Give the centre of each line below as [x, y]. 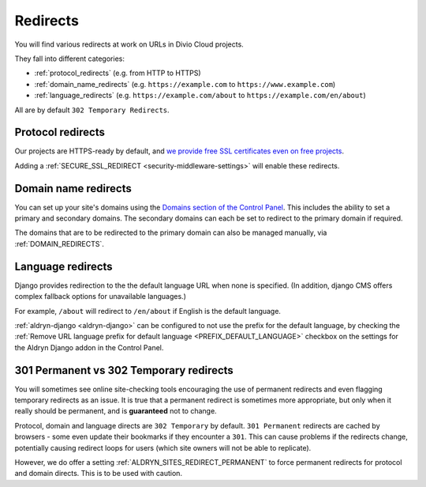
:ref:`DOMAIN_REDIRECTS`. [59, 243]
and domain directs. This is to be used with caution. [99, 474]
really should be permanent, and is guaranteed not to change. [116, 411]
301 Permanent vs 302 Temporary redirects [124, 370]
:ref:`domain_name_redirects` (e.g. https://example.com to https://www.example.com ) [185, 84]
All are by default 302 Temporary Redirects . [92, 110]
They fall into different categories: [70, 59]
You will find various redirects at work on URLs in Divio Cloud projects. [129, 44]
